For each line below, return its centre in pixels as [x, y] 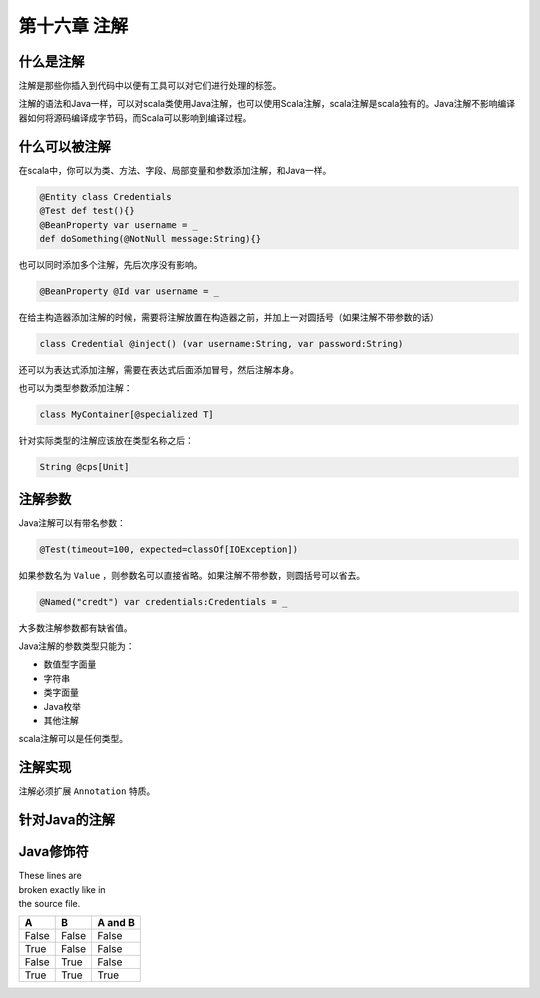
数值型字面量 [70, 664]
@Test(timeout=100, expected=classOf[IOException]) [169, 549]
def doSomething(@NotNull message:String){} [150, 238]
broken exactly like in [62, 889]
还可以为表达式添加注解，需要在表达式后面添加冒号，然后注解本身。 [158, 369]
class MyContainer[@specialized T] [126, 414]
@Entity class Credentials [105, 196]
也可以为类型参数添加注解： [75, 388]
